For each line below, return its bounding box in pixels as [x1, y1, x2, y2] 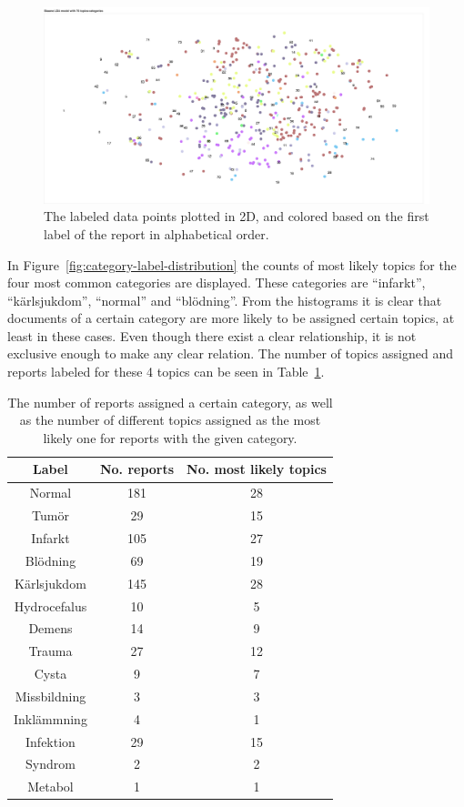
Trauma [28, 641, 73, 661]
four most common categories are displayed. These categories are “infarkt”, [7, 273, 426, 292]
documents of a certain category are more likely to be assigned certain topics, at [7, 308, 455, 328]
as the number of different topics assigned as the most [19, 410, 321, 429]
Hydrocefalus [14, 596, 87, 615]
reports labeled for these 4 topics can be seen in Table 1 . [7, 362, 325, 381]
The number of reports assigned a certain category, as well [7, 392, 333, 411]
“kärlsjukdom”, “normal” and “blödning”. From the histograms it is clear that [7, 290, 442, 309]
